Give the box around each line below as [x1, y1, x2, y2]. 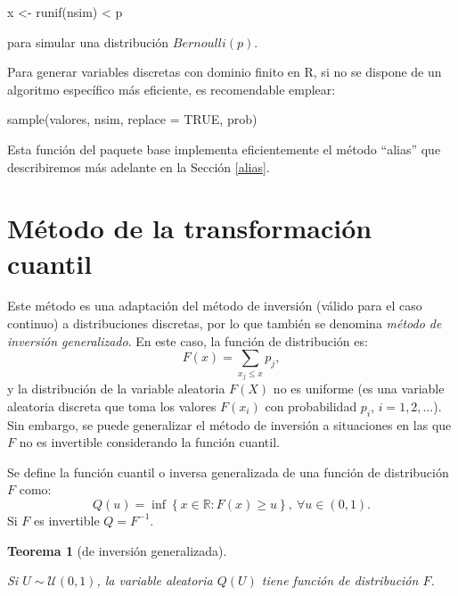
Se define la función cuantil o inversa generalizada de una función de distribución [7, 462, 449, 481]
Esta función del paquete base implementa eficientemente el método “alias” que [7, 139, 441, 158]
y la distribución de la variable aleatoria [7, 379, 225, 398]
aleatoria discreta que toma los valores [7, 396, 217, 415]
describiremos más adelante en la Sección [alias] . [7, 157, 270, 176]
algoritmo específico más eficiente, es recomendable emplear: [7, 79, 336, 98]
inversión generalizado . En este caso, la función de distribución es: [7, 331, 368, 350]
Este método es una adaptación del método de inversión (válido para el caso [7, 296, 422, 315]
